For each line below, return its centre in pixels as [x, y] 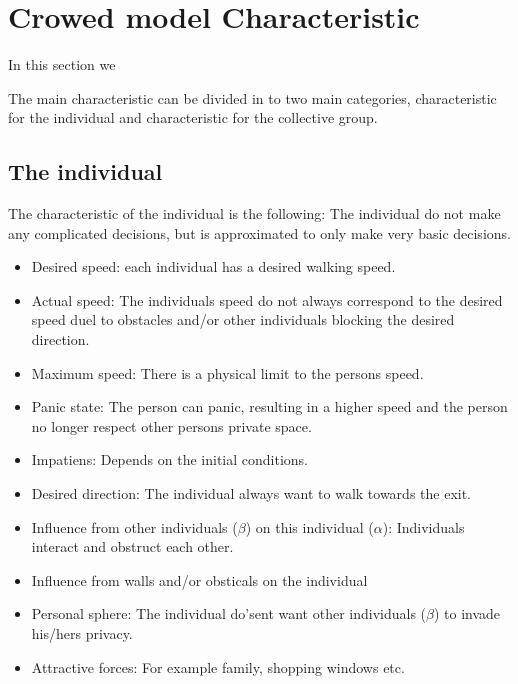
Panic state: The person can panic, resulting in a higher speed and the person [269, 406]
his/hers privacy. [82, 633]
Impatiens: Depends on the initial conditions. [169, 459]
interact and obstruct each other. [132, 546]
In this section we [62, 64]
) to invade [467, 613]
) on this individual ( [309, 526]
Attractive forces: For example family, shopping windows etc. [218, 666]
